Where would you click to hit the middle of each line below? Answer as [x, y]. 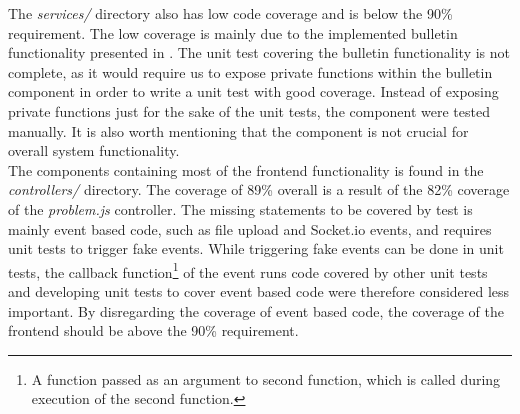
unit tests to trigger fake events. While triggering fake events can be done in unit [256, 248]
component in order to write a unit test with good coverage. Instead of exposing [253, 91]
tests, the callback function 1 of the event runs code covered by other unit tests [248, 270]
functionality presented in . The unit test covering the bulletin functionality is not [259, 52]
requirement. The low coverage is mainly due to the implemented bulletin [233, 32]
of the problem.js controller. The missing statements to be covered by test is [240, 208]
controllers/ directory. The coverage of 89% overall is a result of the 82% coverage [259, 189]
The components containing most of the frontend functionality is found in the [246, 169]
